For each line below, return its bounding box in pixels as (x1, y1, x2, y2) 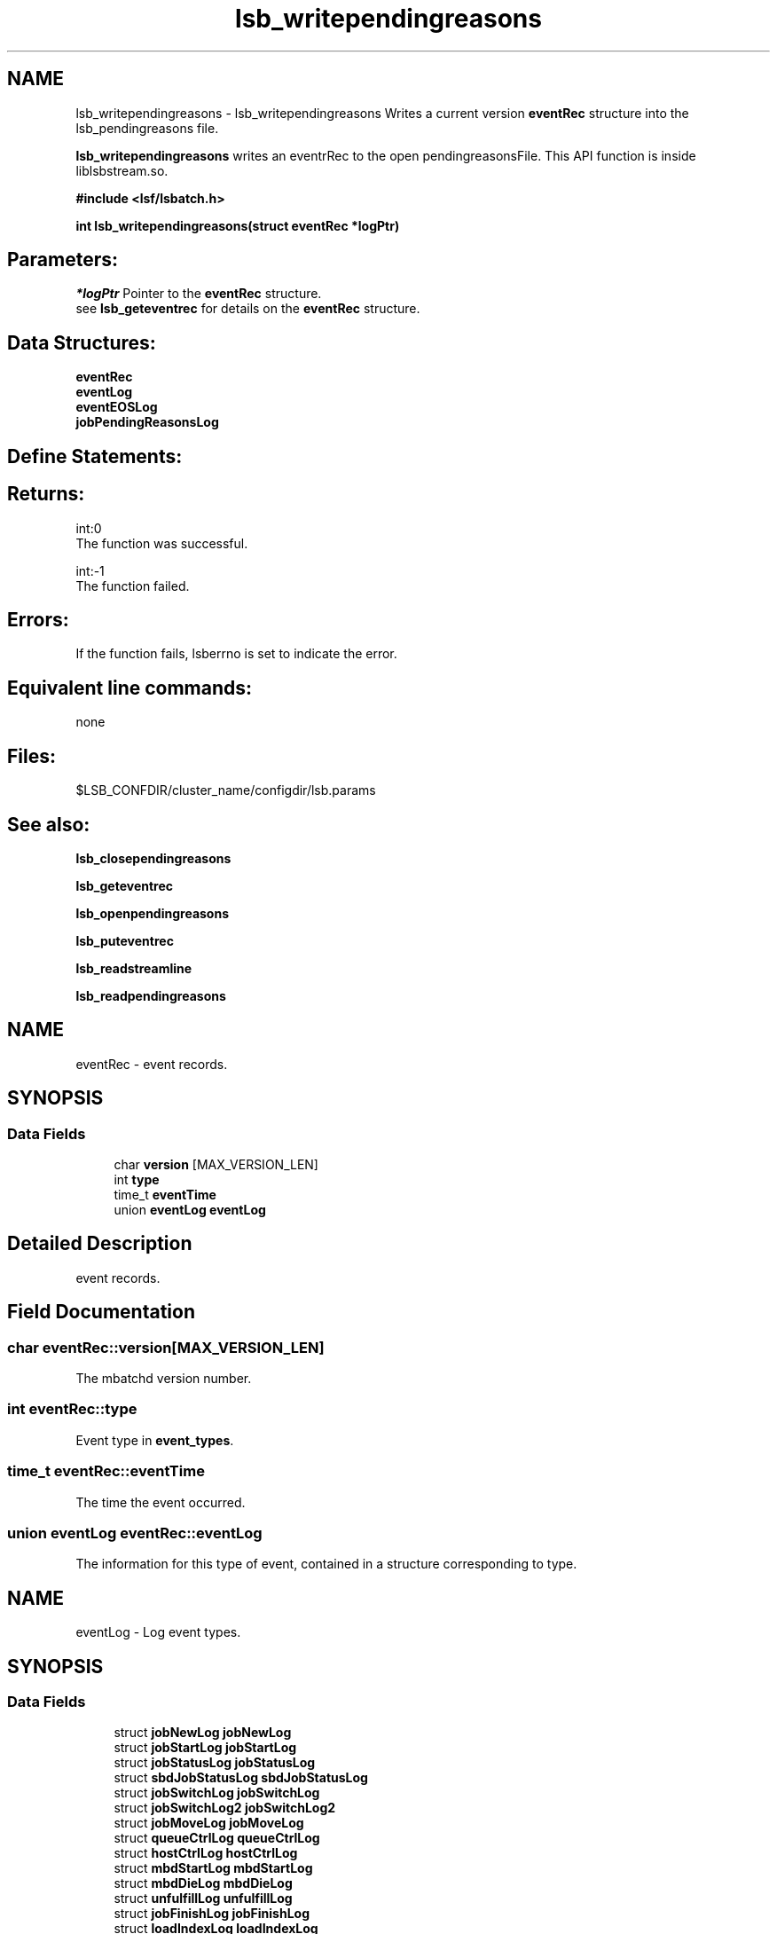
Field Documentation (7, 1301, 195, 1324)
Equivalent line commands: (7, 676, 253, 699)
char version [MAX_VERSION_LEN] (114, 1156, 318, 1172)
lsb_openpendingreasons (75, 905, 229, 921)
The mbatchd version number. (75, 1371, 252, 1387)
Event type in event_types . (75, 1432, 234, 1448)
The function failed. (75, 578, 190, 594)
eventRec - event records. (75, 1056, 228, 1072)
